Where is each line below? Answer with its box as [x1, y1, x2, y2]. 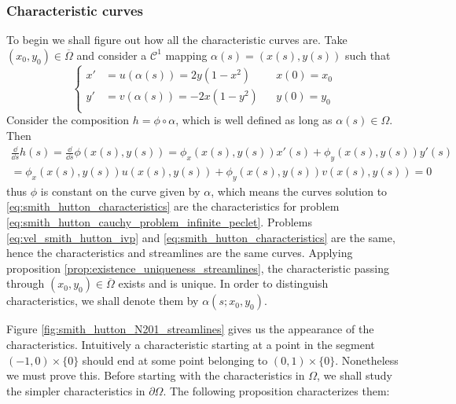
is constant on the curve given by [40, 182, 200, 199]
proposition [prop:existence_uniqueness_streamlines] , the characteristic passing [6, 259, 390, 276]
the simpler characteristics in [6, 382, 145, 398]
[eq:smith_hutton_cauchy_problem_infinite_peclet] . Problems [6, 213, 312, 230]
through [6, 275, 45, 292]
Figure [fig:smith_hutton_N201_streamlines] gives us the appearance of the [6, 321, 374, 337]
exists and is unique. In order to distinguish [118, 275, 329, 292]
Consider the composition [6, 112, 130, 128]
